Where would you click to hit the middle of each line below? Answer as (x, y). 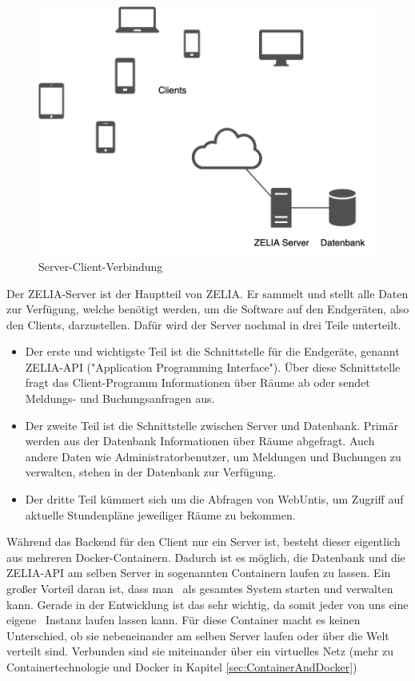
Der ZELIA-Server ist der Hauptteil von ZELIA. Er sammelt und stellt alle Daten (207, 293)
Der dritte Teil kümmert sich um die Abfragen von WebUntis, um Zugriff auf (214, 499)
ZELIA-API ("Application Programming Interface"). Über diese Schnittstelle (213, 366)
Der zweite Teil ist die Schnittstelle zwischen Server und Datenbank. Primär (211, 425)
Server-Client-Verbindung (101, 266)
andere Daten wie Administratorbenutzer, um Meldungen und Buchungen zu (213, 456)
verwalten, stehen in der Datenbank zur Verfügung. (151, 472)
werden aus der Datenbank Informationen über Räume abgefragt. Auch (200, 441)
